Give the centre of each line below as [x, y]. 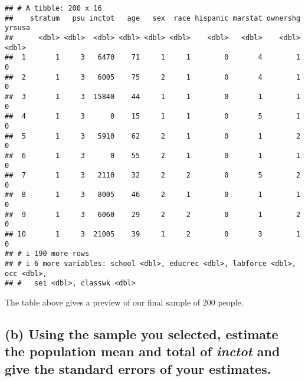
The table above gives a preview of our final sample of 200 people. [124, 302]
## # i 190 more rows [47, 254]
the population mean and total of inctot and [142, 351]
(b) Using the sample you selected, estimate [142, 334]
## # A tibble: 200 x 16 [53, 8]
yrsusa [17, 28]
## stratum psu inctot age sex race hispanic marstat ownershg [153, 18]
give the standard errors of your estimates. [138, 368]
